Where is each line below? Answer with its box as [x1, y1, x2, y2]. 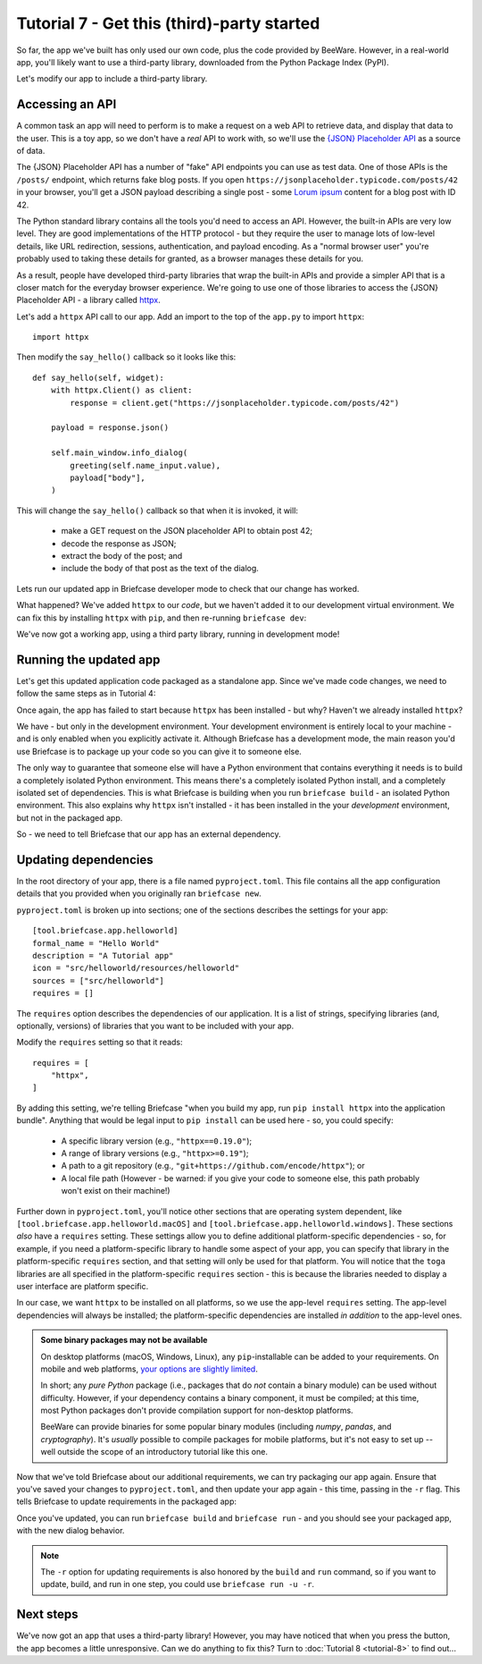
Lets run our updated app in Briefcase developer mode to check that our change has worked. [16, 583, 360, 594]
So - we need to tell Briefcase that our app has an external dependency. [16, 829, 281, 840]
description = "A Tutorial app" [32, 950, 174, 960]
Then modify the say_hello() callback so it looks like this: [16, 351, 237, 362]
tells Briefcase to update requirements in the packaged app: [16, 1496, 237, 1507]
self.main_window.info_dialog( [50, 448, 188, 458]
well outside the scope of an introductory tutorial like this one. [40, 1447, 268, 1457]
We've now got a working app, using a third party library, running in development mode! [16, 629, 340, 639]
